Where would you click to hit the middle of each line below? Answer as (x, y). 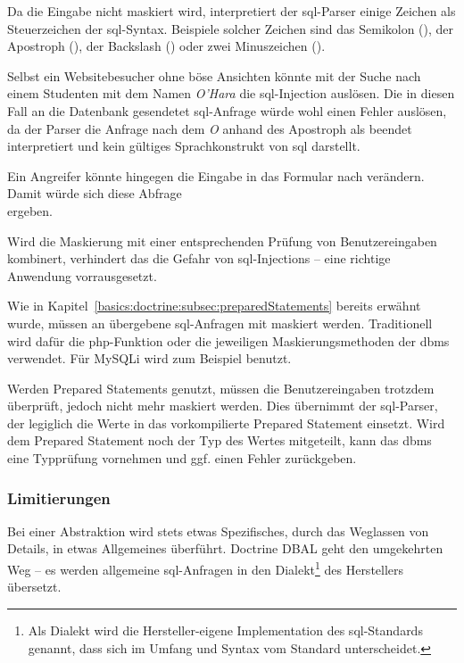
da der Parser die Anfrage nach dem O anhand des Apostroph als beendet (210, 128)
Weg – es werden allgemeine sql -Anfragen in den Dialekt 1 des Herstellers (206, 568)
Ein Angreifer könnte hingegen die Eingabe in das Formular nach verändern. (216, 175)
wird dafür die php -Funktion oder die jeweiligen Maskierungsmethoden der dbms (228, 340)
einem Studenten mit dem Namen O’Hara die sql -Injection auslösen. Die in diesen (231, 93)
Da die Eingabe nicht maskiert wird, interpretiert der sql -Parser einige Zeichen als (232, 11)
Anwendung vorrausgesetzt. (82, 275)
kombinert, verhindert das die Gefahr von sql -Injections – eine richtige (199, 258)
